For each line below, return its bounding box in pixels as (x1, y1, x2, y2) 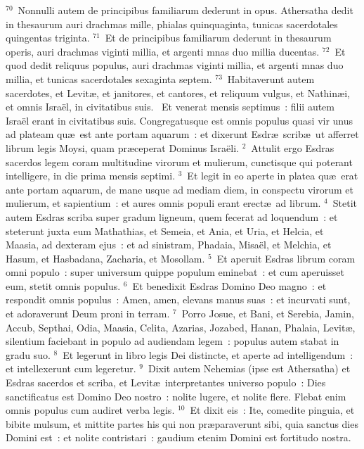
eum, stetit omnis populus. (6, 278, 121, 293)
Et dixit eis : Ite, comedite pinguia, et (190, 403, 355, 417)
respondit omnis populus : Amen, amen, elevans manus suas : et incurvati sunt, (6, 292, 351, 307)
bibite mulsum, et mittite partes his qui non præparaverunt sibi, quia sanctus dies (6, 416, 358, 431)
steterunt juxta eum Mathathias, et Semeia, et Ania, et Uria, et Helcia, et (6, 223, 324, 238)
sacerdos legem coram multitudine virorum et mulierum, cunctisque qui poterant (6, 154, 353, 169)
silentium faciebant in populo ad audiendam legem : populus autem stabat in (6, 334, 339, 348)
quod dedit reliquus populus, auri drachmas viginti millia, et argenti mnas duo (6, 58, 344, 72)
